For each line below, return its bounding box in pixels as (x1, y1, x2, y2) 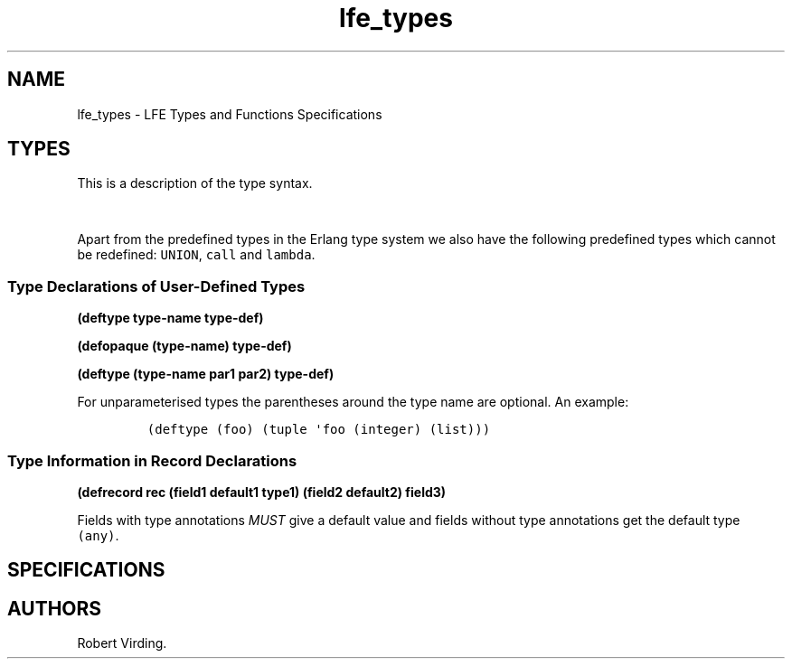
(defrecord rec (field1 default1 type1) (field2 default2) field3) (77, 483, 447, 500)
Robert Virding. (77, 635, 167, 652)
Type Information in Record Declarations (7, 451, 297, 470)
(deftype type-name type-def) (77, 310, 264, 326)
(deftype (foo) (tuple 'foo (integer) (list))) (146, 422, 491, 437)
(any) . (77, 527, 119, 543)
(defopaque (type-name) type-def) (77, 338, 292, 354)
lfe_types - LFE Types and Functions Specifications (77, 106, 382, 122)
